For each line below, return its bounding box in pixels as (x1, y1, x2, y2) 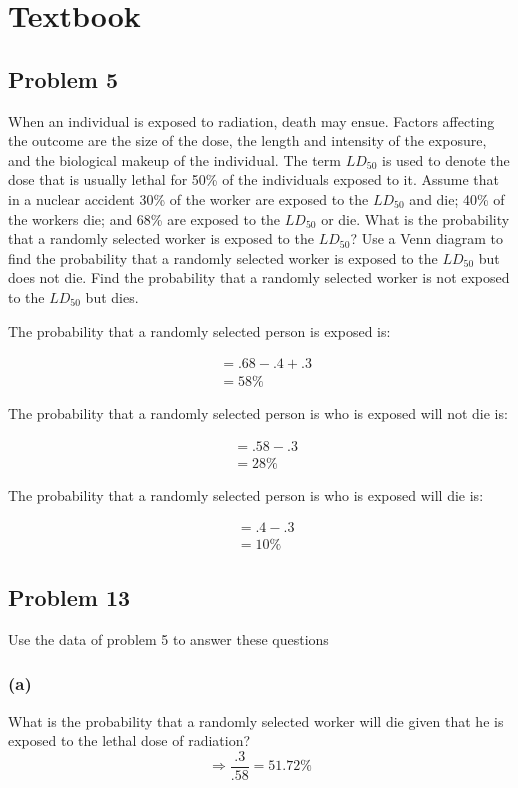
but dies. (85, 286, 139, 307)
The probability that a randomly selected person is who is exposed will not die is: (8, 403, 508, 424)
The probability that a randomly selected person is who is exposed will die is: (8, 484, 484, 505)
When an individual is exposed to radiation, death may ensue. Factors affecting (8, 110, 495, 131)
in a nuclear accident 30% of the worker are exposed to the (8, 188, 369, 209)
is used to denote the (382, 149, 510, 170)
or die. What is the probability (321, 208, 510, 229)
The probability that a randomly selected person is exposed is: (8, 320, 391, 341)
